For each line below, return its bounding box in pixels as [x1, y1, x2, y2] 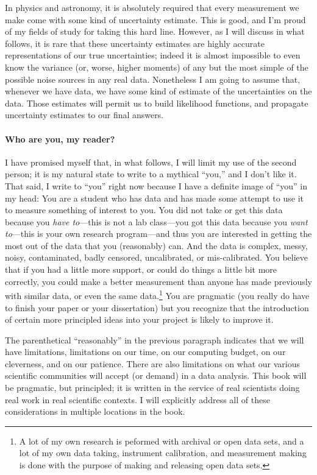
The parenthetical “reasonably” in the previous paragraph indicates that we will [5, 333, 304, 346]
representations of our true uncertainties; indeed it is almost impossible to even [5, 49, 301, 62]
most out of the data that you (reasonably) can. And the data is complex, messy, [5, 239, 308, 252]
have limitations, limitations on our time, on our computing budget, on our [5, 345, 286, 358]
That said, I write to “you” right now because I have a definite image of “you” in [5, 179, 308, 192]
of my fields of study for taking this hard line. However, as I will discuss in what [5, 25, 305, 38]
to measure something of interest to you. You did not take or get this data [5, 203, 283, 216]
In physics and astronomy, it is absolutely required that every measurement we [5, 1, 299, 13]
